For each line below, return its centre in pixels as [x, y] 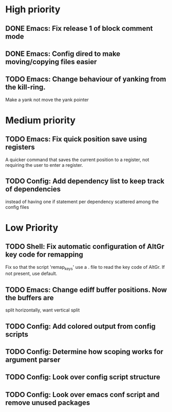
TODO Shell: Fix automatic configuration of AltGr [85, 247]
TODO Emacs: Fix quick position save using [76, 139]
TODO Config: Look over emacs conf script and [82, 394]
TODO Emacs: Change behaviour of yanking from [86, 79]
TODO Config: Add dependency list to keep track [85, 181]
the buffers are [30, 298]
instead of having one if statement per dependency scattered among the [82, 202]
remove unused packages [48, 403]
